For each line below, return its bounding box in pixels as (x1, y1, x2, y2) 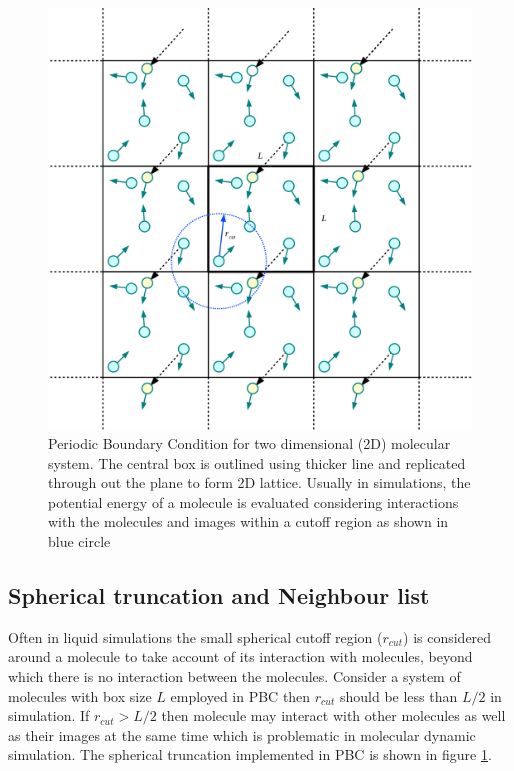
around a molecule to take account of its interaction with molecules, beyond (8, 646, 473, 667)
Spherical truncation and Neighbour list (8, 580, 430, 611)
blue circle (48, 531, 111, 552)
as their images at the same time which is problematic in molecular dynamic (8, 724, 476, 745)
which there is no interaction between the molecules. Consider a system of (8, 666, 461, 687)
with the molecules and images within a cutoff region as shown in (48, 511, 449, 532)
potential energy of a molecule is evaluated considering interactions (48, 491, 459, 512)
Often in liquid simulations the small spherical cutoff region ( (8, 626, 383, 647)
